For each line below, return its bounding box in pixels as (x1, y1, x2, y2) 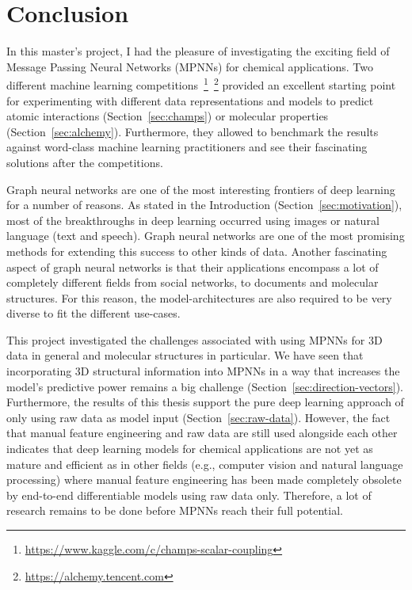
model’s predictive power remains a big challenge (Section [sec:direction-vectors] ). (6, 378, 403, 394)
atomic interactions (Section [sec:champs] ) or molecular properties (6, 108, 329, 124)
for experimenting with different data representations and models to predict (6, 92, 374, 108)
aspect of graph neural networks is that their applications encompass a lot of (6, 258, 379, 275)
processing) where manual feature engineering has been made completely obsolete (6, 471, 402, 488)
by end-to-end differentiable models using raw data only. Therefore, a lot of (6, 486, 372, 503)
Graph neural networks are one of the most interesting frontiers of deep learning (6, 181, 395, 197)
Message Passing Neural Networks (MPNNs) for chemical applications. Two (6, 58, 374, 74)
